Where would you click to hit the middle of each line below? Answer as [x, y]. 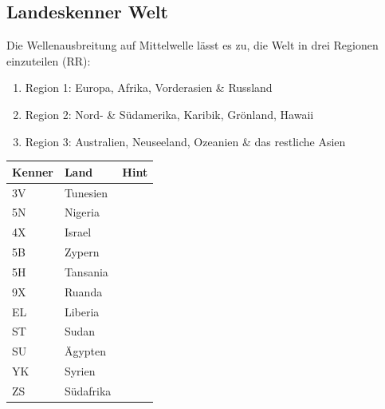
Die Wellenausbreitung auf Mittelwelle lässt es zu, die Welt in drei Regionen [192, 45]
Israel [78, 232]
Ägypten [85, 351]
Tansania [86, 271]
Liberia [82, 311]
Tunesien [86, 192]
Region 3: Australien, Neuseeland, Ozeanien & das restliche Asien [185, 141]
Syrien [80, 371]
